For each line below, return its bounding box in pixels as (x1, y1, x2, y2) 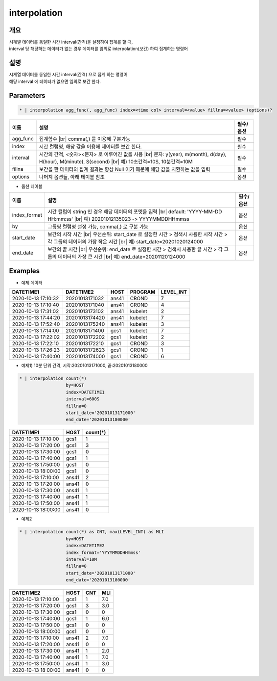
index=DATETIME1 (66, 389, 105, 395)
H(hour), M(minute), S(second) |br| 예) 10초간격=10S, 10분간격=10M (39, 158, 193, 165)
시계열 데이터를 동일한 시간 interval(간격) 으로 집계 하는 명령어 (9, 72, 128, 78)
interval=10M (66, 556, 97, 562)
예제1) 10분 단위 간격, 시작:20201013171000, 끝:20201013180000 (21, 363, 148, 368)
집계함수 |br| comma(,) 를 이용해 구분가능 (39, 135, 131, 142)
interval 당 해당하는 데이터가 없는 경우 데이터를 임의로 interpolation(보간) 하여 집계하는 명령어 (9, 46, 188, 52)
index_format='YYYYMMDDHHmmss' (66, 550, 141, 555)
